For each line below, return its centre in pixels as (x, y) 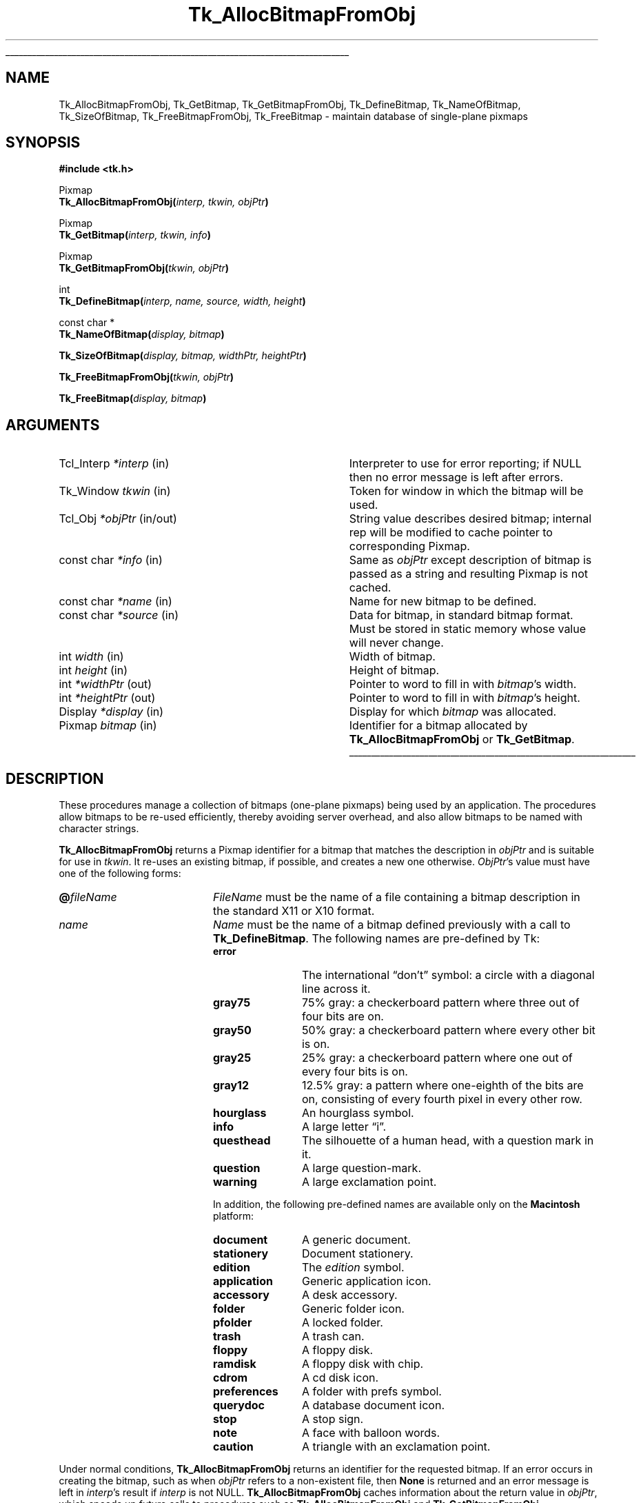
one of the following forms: (120, 874)
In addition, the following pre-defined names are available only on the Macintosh (397, 1204)
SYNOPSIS (43, 143)
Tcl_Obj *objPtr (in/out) (118, 519)
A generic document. (356, 1240)
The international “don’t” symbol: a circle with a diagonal (448, 975)
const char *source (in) (119, 615)
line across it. (336, 989)
